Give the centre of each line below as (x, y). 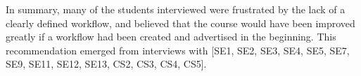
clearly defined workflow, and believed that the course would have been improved (180, 23)
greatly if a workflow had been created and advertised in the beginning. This (171, 37)
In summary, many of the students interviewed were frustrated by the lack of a (176, 9)
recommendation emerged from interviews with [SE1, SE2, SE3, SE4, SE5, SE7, (178, 50)
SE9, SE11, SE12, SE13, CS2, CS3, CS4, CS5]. (106, 64)
